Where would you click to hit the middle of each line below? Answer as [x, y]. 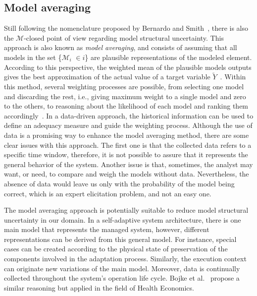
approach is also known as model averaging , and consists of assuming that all [121, 47]
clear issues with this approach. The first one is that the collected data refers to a [128, 145]
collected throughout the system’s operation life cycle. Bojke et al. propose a [122, 278]
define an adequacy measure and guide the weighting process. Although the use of [128, 125]
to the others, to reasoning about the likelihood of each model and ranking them [126, 106]
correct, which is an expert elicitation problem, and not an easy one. [108, 193]
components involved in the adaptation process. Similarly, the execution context [125, 259]
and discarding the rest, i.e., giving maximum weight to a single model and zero [125, 96]
